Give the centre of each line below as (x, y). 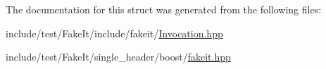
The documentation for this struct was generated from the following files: (164, 9)
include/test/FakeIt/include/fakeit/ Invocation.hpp (114, 33)
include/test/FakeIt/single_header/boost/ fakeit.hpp (118, 57)
